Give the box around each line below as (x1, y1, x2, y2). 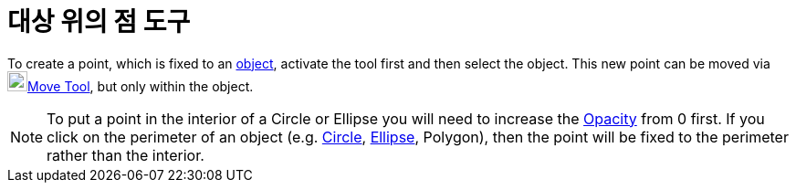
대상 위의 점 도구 (7, 6, 191, 37)
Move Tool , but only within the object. (27, 78, 254, 94)
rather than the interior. (47, 145, 204, 164)
